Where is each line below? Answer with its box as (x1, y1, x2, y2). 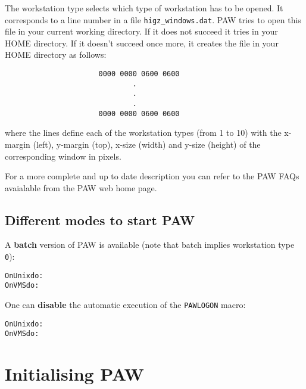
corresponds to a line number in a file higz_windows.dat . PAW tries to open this (5, 13, 301, 26)
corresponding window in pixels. (5, 150, 121, 162)
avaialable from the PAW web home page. (5, 181, 157, 194)
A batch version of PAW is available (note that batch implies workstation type (5, 238, 295, 251)
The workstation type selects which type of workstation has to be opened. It (5, 2, 283, 14)
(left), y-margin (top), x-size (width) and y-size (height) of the (33, 138, 261, 150)
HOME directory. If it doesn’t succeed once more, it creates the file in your (5, 36, 279, 49)
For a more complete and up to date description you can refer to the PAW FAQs (5, 170, 299, 182)
